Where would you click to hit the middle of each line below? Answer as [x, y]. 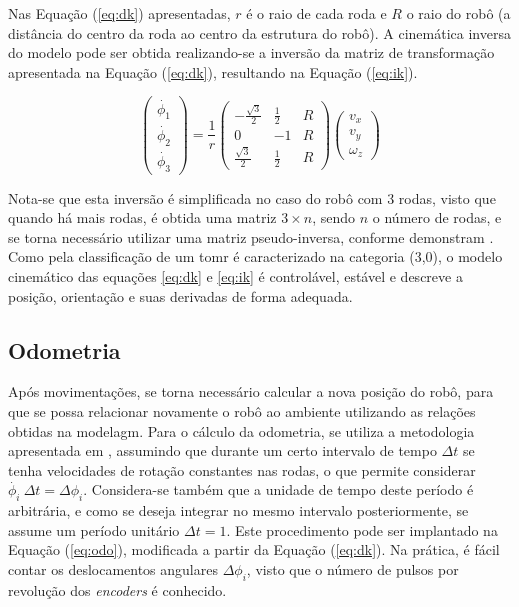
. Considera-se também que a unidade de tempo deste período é [278, 489]
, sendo [334, 217]
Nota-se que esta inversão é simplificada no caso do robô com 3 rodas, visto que [252, 197]
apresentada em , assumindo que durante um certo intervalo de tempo [222, 450]
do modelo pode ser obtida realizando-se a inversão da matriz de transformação [251, 52]
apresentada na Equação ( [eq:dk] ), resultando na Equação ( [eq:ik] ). [213, 71]
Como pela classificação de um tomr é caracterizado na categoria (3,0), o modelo [255, 256]
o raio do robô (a [458, 13]
